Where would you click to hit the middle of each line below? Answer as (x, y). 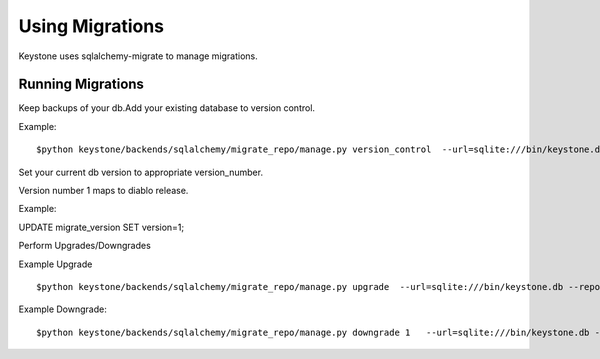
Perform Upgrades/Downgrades (85, 246)
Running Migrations (81, 84)
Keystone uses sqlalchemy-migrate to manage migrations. (138, 56)
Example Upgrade (55, 264)
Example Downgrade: (62, 309)
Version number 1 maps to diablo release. (103, 191)
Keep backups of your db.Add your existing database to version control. (166, 108)
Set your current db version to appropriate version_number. (141, 172)
